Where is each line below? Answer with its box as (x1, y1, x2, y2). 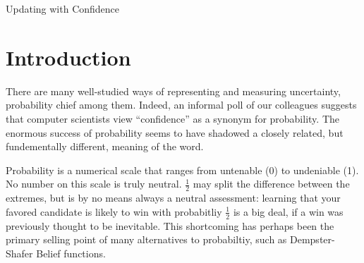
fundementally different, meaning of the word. (6, 139, 204, 154)
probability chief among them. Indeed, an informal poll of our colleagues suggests (6, 97, 357, 112)
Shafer (6, 245, 33, 260)
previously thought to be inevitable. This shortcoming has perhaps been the (6, 218, 334, 233)
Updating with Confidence (6, 1, 120, 16)
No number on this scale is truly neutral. (6, 176, 182, 191)
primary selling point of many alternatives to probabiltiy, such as (6, 232, 287, 247)
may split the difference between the (193, 176, 350, 191)
